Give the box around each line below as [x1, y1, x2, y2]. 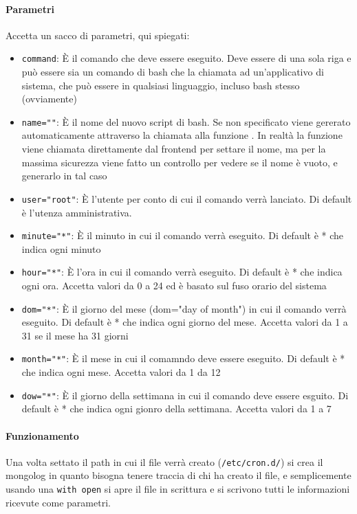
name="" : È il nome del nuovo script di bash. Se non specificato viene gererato [21, 114, 351, 128]
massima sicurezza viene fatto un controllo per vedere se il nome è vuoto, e [21, 155, 338, 169]
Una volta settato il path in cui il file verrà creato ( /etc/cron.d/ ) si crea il [6, 454, 323, 469]
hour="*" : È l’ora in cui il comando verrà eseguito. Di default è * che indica [21, 265, 343, 279]
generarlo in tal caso [21, 168, 107, 183]
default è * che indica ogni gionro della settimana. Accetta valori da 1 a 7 [21, 401, 332, 416]
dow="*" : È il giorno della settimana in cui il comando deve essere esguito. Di [21, 388, 349, 402]
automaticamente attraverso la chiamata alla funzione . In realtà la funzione [21, 128, 343, 142]
